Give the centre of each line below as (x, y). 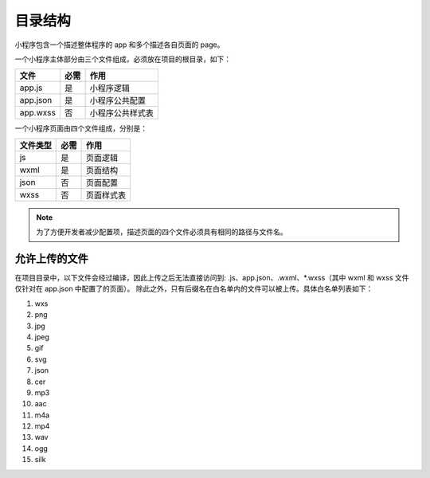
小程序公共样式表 (122, 113)
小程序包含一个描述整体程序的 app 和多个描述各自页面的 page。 (119, 45)
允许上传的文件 (51, 259)
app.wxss (37, 113)
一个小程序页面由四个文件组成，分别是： (81, 128)
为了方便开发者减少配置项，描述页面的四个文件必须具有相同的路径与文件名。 (162, 232)
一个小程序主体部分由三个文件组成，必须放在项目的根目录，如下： (123, 59)
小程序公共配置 (118, 101)
